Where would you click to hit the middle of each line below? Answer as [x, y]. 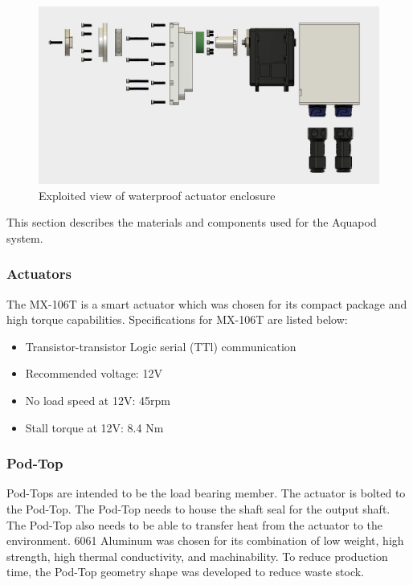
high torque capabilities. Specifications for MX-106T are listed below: [177, 319]
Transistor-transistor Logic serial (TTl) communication [161, 346]
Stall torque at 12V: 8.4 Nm [94, 427]
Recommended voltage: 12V [94, 373]
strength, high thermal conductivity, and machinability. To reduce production [197, 556]
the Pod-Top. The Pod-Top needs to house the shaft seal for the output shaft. [198, 509]
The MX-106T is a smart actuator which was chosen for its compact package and [207, 303]
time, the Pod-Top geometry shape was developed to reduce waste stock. [186, 572]
